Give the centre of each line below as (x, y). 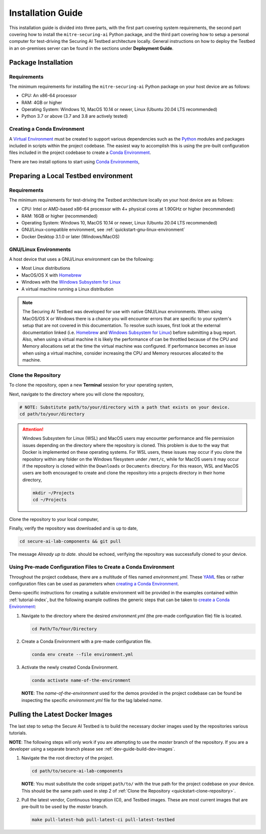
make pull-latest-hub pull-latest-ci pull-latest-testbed (103, 820)
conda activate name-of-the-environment (81, 680)
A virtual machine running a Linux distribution (67, 289)
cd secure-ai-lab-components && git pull (70, 542)
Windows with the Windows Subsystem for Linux (71, 282)
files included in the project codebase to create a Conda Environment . (80, 152)
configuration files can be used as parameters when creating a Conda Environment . (94, 583)
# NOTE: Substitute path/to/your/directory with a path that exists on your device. (125, 407)
